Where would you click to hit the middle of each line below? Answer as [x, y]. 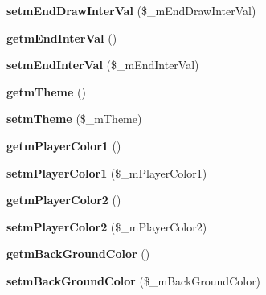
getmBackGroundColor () [78, 254]
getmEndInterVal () [62, 37]
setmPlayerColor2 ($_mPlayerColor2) [107, 226]
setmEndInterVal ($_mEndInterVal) [103, 65]
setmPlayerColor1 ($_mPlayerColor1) [107, 172]
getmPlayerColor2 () [64, 200]
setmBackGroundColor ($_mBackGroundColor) [134, 280]
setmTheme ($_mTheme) [74, 119]
